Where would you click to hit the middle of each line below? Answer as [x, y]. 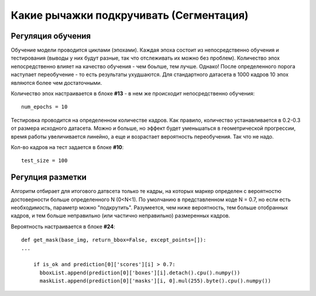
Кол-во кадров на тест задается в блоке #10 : [67, 147]
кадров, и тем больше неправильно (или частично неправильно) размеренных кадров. [121, 216]
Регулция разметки [49, 178]
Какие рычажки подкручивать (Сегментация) [130, 15]
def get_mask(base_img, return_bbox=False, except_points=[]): [114, 240]
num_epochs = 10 [44, 107]
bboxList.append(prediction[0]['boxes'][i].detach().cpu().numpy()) [140, 273]
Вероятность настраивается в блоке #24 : [63, 226]
